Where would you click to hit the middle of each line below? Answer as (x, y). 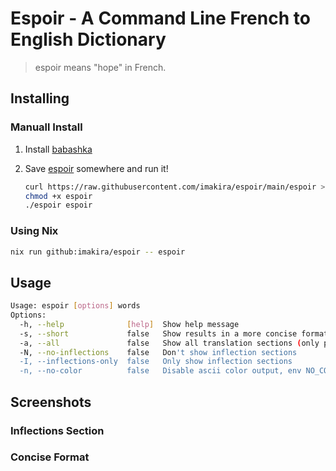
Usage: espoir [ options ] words (75, 306)
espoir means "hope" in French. (100, 67)
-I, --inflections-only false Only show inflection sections (156, 362)
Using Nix (34, 231)
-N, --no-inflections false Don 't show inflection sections (158, 352)
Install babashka (58, 149)
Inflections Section (57, 430)
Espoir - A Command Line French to (160, 18)
